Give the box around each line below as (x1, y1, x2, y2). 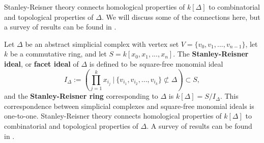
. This (220, 91, 239, 101)
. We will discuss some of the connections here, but (101, 11, 260, 22)
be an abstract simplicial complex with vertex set (25, 38, 179, 49)
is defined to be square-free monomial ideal (89, 58, 223, 69)
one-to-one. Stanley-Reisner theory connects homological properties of (4, 110, 222, 121)
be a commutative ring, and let (10, 48, 107, 59)
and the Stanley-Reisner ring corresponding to (4, 91, 158, 101)
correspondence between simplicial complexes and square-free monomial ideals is (4, 100, 254, 111)
